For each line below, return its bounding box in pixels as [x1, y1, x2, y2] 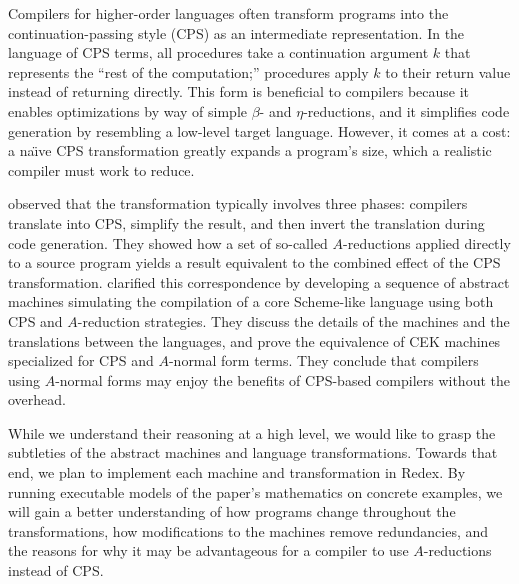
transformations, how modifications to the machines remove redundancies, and [8, 520, 489, 541]
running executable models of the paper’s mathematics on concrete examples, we [8, 481, 503, 502]
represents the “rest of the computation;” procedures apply [8, 61, 369, 82]
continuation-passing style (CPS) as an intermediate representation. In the [8, 22, 465, 43]
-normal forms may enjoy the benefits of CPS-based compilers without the [55, 369, 510, 390]
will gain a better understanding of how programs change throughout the [8, 501, 456, 522]
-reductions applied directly [343, 232, 511, 253]
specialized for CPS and [8, 350, 154, 371]
